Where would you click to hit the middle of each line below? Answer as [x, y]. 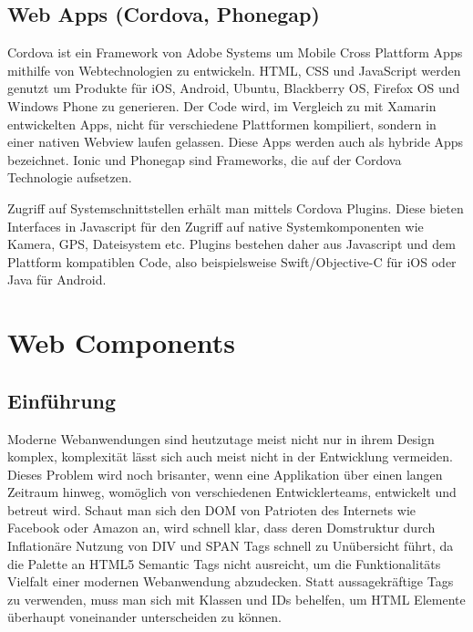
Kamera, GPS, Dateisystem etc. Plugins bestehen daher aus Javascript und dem [231, 244]
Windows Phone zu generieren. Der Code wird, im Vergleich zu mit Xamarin [222, 105]
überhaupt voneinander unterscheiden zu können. [144, 617]
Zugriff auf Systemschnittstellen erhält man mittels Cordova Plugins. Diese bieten [236, 207]
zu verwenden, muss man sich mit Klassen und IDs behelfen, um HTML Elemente [236, 599]
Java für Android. [57, 280]
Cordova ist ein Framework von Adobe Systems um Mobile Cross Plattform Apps [235, 52]
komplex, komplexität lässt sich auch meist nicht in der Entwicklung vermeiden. [231, 456]
